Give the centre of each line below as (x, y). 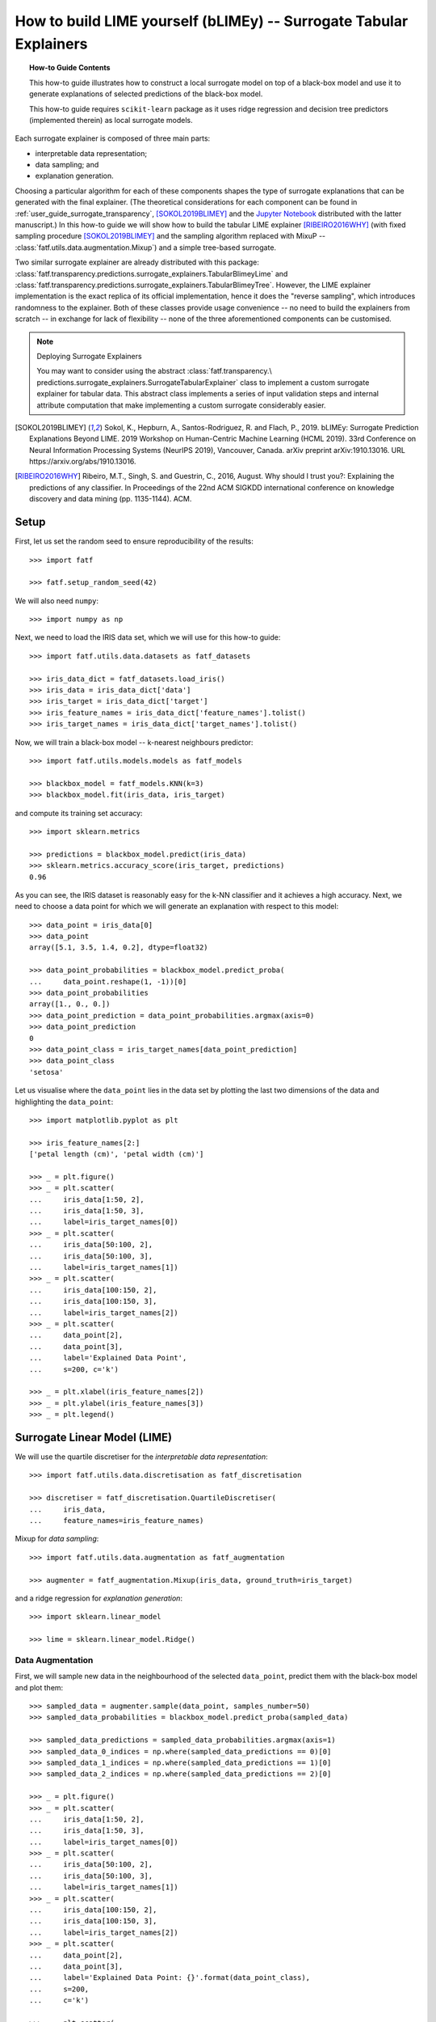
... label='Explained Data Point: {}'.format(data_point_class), (170, 1978)
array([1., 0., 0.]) (70, 1004)
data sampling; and (67, 165)
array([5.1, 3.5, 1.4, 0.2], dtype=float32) (119, 948)
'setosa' (46, 1072)
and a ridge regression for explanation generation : (99, 1598)
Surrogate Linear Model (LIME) (94, 1437)
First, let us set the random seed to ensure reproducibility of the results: (134, 541)
